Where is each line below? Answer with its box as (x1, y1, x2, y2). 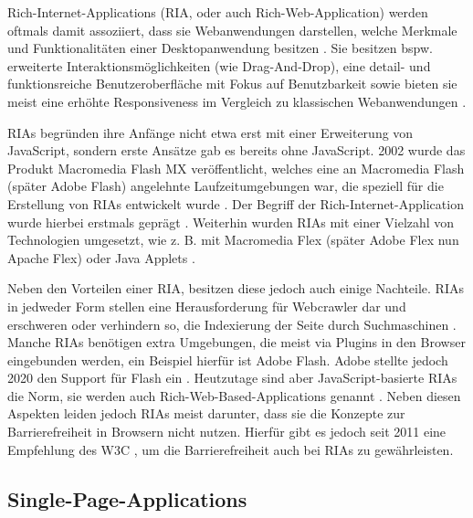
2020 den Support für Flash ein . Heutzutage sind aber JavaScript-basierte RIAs (7, 368, 457, 387)
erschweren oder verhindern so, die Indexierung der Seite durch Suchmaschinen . (7, 314, 457, 333)
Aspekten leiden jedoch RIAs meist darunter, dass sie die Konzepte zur (7, 404, 405, 423)
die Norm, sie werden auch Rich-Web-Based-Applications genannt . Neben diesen (7, 386, 461, 405)
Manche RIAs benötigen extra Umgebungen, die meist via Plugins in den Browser (7, 333, 466, 352)
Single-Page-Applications (7, 484, 247, 513)
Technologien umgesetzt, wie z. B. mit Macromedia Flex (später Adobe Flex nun (7, 230, 459, 249)
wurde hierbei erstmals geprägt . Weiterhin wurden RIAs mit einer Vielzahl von (7, 212, 455, 231)
